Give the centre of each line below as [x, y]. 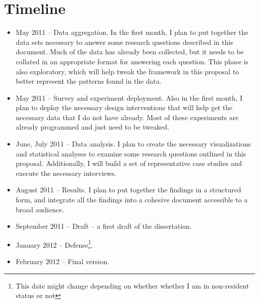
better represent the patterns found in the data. [89, 81]
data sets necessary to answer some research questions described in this [124, 42]
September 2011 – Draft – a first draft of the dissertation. [104, 226]
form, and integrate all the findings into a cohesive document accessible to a [131, 200]
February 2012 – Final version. [63, 261]
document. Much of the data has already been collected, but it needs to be [130, 52]
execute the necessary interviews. [66, 173]
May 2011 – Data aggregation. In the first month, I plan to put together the [132, 32]
